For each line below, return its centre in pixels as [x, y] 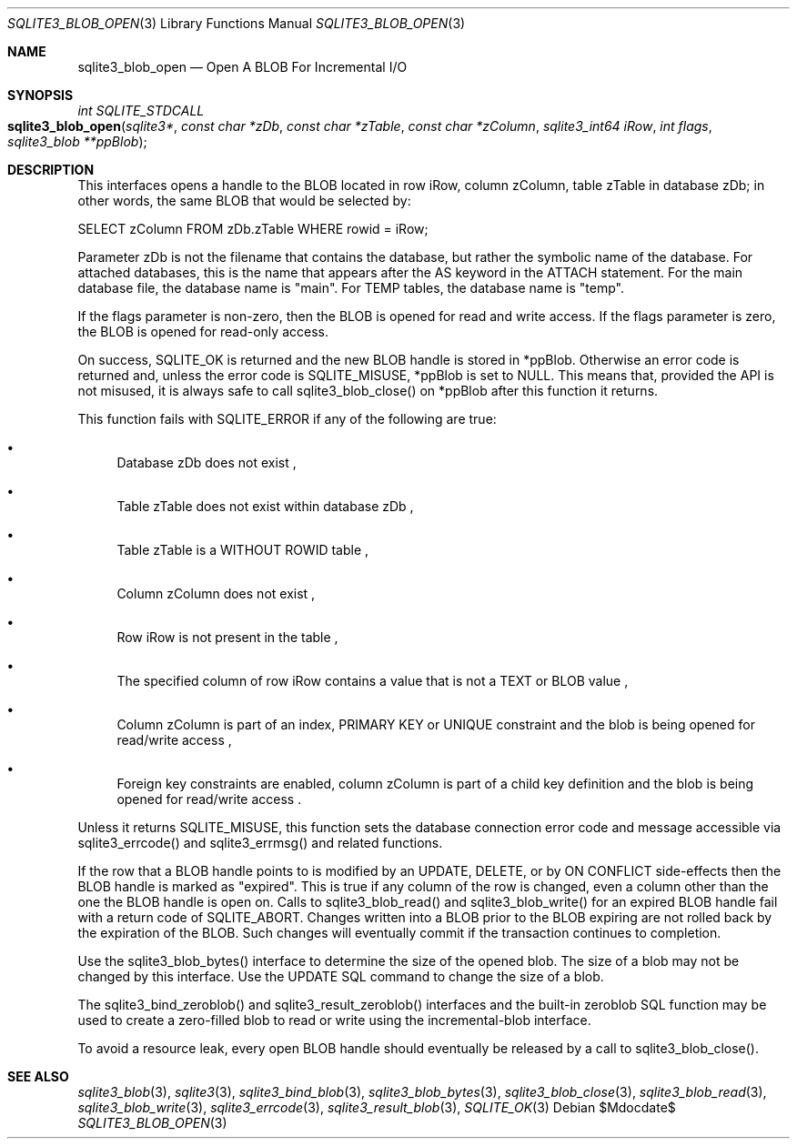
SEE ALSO [38, 1076]
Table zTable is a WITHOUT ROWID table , [243, 550]
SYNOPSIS [40, 95]
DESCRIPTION [51, 170]
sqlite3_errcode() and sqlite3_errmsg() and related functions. [260, 843]
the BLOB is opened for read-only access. [203, 332]
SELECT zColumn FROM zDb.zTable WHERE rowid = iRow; [253, 229]
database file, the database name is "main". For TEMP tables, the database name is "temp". [351, 288]
